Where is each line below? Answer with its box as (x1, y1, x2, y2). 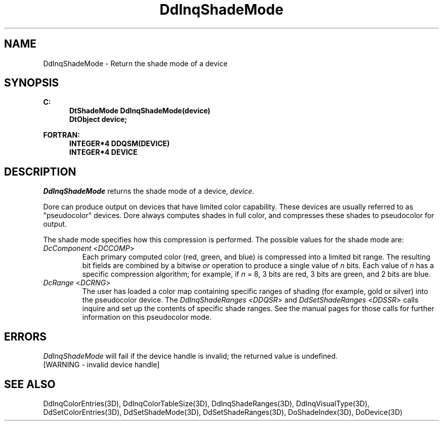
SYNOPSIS (4, 76, 59, 90)
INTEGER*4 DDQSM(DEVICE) (69, 139, 170, 148)
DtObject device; (69, 115, 127, 124)
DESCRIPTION (4, 165, 76, 178)
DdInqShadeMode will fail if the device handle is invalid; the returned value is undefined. (43, 352, 338, 361)
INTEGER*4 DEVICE (69, 148, 138, 157)
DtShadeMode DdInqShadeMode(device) (69, 106, 210, 115)
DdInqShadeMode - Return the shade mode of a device (43, 59, 228, 68)
